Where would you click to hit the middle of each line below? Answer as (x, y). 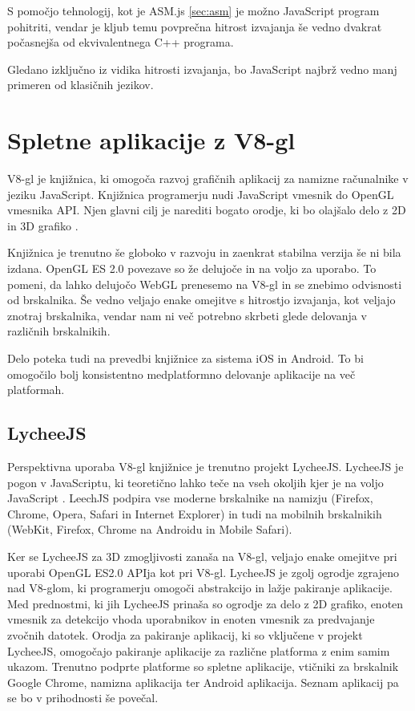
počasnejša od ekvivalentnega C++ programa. (121, 42)
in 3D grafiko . (43, 225)
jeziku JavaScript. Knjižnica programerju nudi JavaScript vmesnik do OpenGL (201, 194)
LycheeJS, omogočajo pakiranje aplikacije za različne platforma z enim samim (199, 650)
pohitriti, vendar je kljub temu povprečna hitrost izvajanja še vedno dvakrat (195, 26)
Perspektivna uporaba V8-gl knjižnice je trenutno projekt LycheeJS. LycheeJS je (205, 467)
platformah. (36, 390)
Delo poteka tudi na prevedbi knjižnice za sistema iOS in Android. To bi (185, 358)
